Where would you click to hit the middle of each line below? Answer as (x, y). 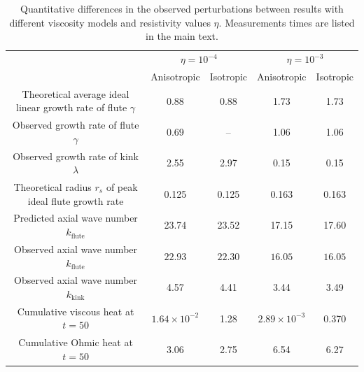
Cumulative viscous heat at (76, 311)
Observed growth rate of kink (76, 156)
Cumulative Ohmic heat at (76, 342)
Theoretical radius (52, 187)
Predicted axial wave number (76, 218)
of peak (122, 187)
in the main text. (182, 36)
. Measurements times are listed (287, 22)
